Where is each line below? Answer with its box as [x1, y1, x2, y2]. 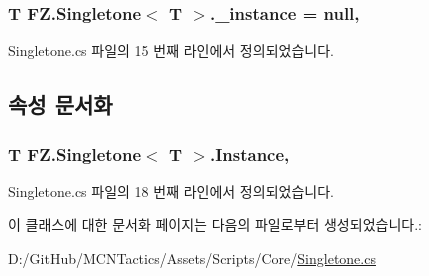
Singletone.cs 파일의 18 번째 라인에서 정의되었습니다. [8, 180, 334, 201]
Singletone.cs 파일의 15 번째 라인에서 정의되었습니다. [8, 40, 334, 61]
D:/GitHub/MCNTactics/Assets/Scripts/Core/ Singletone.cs [8, 248, 376, 268]
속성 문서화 [8, 89, 113, 120]
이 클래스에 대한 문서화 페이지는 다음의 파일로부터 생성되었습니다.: [8, 214, 422, 235]
